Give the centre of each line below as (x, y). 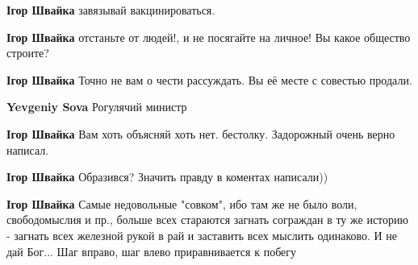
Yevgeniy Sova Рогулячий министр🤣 (98, 107)
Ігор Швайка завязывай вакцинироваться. (111, 10)
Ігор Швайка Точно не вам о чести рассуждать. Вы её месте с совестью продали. (209, 79)
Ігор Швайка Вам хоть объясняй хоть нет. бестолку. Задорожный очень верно (201, 133)
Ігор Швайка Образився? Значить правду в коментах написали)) (167, 177)
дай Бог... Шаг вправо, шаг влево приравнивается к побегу (152, 251)
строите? (28, 53)
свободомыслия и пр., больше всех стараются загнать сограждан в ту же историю (207, 219)
